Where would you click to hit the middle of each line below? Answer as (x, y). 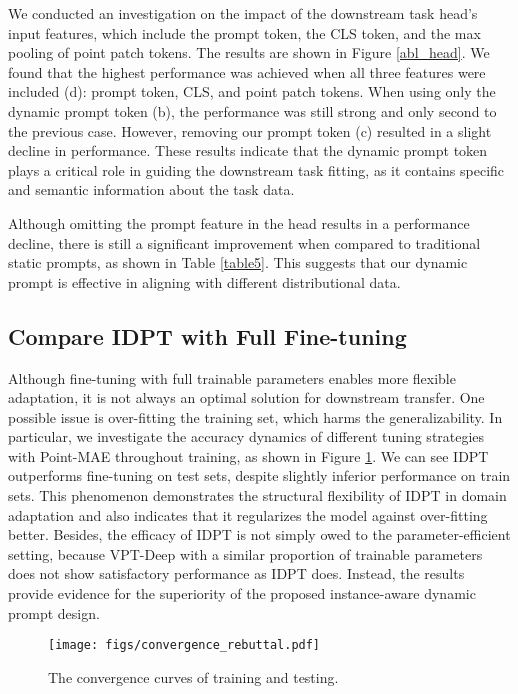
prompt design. (54, 612)
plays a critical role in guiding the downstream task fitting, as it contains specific (256, 169)
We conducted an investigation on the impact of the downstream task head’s (243, 13)
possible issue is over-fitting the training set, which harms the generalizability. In (255, 416)
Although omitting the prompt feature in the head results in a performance (239, 222)
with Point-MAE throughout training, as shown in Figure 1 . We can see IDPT (248, 455)
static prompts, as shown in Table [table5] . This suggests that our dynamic (238, 262)
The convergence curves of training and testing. (193, 676)
